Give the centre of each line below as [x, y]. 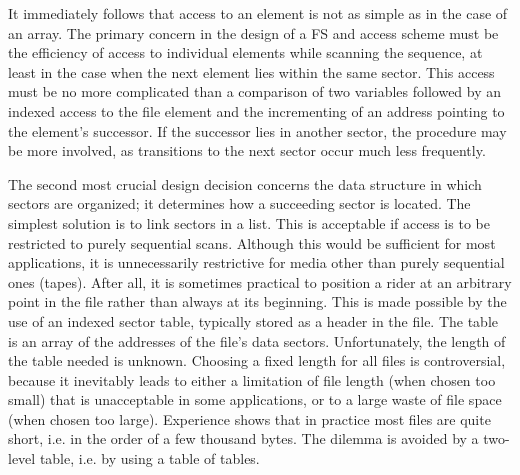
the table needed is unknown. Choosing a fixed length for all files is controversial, [257, 360]
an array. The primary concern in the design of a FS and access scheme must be [253, 32]
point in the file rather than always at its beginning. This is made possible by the [257, 301]
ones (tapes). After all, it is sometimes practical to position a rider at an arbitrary [260, 281]
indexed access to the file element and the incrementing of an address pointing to [256, 110]
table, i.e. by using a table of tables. [149, 458]
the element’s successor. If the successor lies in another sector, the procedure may [257, 130]
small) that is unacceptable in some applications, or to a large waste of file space [255, 399]
